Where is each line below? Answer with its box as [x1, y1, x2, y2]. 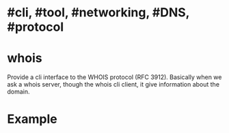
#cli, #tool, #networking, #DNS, [7, 5, 190, 20]
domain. [7, 87, 30, 96]
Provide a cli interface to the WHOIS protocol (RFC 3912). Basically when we [7, 73, 222, 81]
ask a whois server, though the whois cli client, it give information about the [7, 80, 220, 89]
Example [7, 111, 57, 127]
